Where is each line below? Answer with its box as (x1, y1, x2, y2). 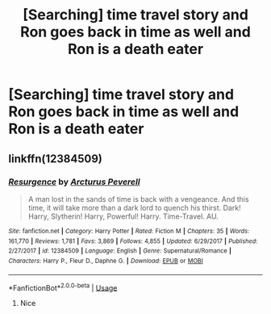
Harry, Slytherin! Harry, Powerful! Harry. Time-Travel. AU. (27, 211, 219, 221)
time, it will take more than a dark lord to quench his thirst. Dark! (27, 203, 241, 212)
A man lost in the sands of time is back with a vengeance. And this (27, 194, 249, 203)
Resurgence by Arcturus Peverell (8, 176, 140, 187)
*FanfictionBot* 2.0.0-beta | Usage (8, 281, 118, 292)
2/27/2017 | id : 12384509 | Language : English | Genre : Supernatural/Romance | (8, 247, 232, 255)
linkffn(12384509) (8, 152, 102, 165)
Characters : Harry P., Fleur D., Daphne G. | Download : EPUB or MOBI (8, 257, 203, 265)
